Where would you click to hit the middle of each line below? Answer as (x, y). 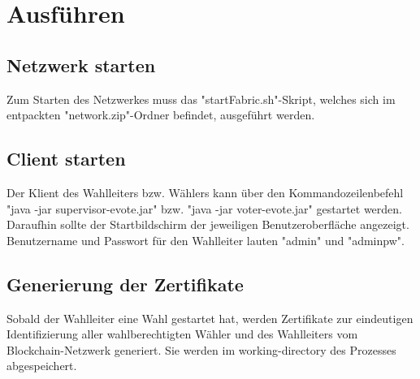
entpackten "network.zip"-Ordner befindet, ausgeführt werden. (161, 115)
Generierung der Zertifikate (125, 284)
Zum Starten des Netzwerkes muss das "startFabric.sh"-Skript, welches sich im (201, 99)
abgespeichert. (42, 366)
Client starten (66, 159)
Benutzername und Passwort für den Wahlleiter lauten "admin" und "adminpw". (206, 240)
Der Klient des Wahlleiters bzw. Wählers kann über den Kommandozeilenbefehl (205, 192)
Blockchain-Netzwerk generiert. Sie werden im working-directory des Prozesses (201, 349)
